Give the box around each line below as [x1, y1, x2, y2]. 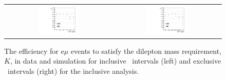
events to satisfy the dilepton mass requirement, [70, 45, 222, 56]
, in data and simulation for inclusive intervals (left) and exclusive [10, 55, 221, 66]
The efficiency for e [4, 45, 64, 56]
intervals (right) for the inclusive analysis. [7, 65, 139, 76]
